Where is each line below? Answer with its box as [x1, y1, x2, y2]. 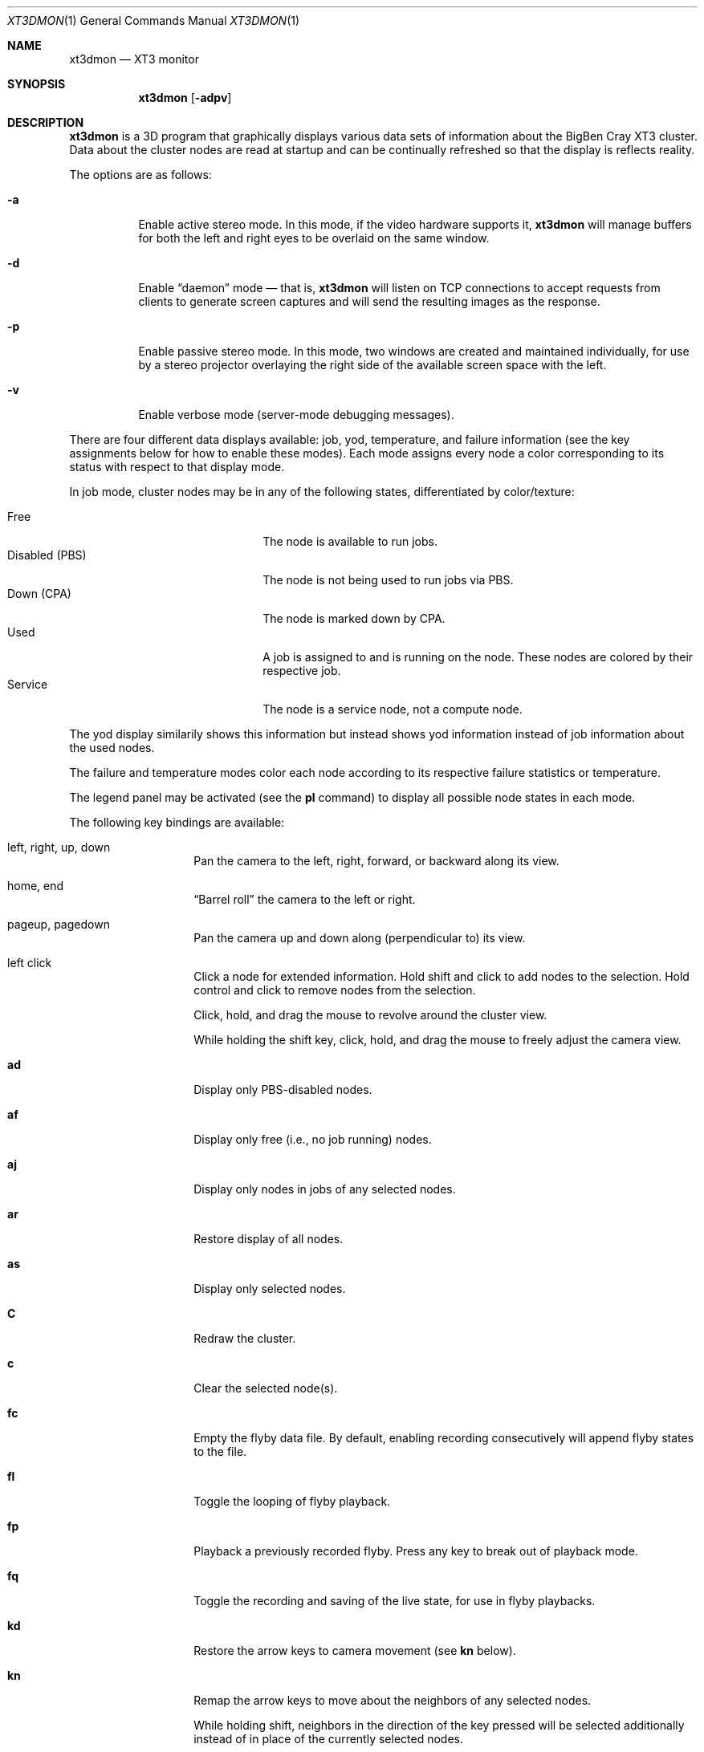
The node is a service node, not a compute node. [262, 702, 523, 716]
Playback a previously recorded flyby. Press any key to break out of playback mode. [193, 1544, 638, 1558]
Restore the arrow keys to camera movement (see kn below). [193, 1644, 516, 1657]
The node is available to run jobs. [262, 535, 437, 548]
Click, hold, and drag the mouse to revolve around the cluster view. [193, 1008, 547, 1022]
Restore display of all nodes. [193, 1232, 344, 1246]
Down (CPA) [7, 587, 71, 600]
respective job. [262, 664, 341, 677]
